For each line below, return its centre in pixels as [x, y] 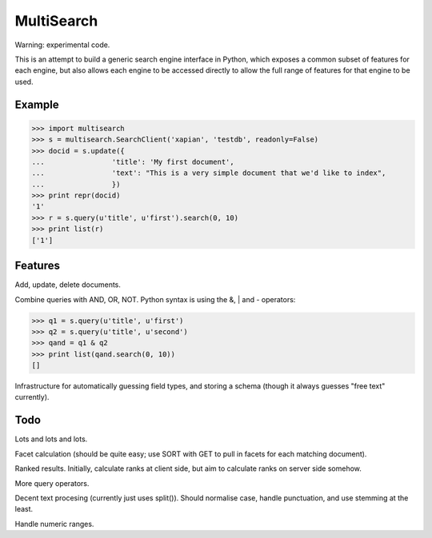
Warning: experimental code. [62, 45]
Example [37, 104]
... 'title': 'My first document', [133, 161]
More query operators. [52, 483]
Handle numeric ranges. [54, 524]
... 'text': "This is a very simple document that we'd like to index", [209, 173]
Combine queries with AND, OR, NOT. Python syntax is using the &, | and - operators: [155, 299]
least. [24, 509]
